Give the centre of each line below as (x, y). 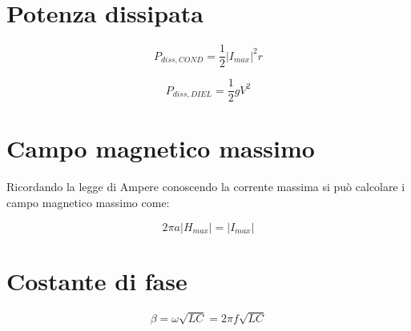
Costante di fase (97, 280)
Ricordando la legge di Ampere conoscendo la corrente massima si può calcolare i (206, 187)
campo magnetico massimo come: (88, 202)
